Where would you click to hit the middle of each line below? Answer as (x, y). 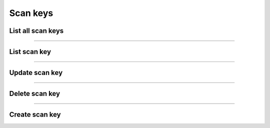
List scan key (30, 52)
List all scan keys (36, 31)
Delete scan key (34, 94)
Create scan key (35, 115)
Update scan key (36, 73)
